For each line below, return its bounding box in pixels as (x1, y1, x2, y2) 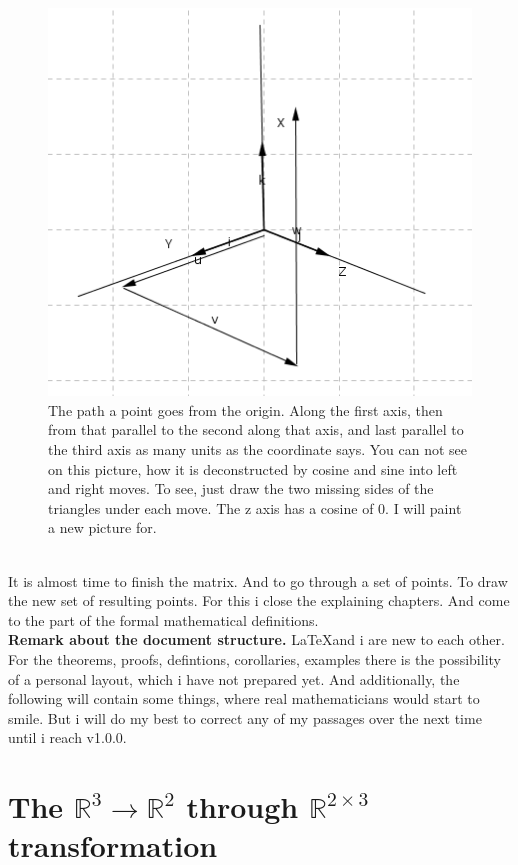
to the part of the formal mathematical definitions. (8, 609, 319, 630)
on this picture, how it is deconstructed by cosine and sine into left (48, 458, 458, 479)
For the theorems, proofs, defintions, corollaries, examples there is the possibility (8, 648, 501, 669)
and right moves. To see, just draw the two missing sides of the (48, 478, 434, 499)
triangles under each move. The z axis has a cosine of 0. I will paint (48, 497, 462, 518)
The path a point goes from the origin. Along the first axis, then (48, 399, 443, 420)
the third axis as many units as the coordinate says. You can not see (48, 439, 468, 460)
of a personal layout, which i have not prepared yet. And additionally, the (8, 668, 460, 689)
